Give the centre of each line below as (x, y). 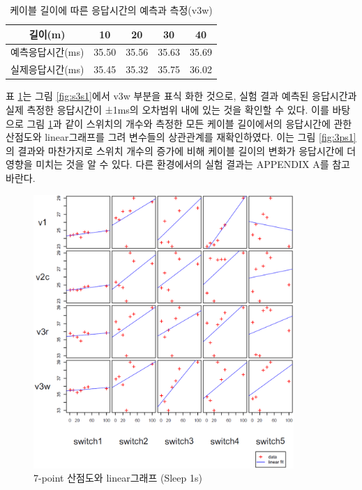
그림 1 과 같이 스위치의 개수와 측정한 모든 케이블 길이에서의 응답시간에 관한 (189, 123)
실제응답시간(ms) (47, 69)
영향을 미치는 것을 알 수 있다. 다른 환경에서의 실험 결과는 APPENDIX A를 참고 (178, 164)
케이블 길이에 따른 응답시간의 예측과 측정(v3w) (111, 10)
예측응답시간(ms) (47, 52)
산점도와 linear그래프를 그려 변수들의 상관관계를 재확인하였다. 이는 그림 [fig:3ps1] (181, 137)
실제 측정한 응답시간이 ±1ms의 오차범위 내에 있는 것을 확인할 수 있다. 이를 (167, 109)
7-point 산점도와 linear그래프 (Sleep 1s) (118, 478)
